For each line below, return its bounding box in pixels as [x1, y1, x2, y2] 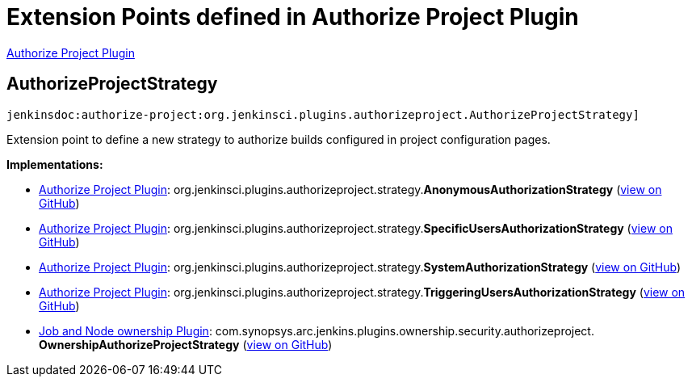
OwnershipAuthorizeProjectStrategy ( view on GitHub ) [39, 337, 333, 351]
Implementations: [6, 157, 103, 171]
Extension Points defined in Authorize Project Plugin [6, 3, 579, 31]
